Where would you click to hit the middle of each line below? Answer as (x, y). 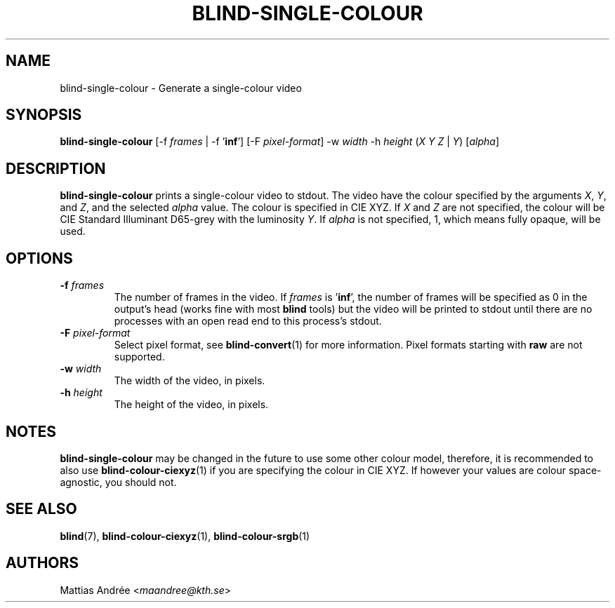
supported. (139, 357)
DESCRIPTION (56, 168)
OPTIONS (39, 258)
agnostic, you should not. (118, 482)
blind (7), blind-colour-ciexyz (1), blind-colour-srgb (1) (185, 536)
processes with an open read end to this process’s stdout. (248, 321)
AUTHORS (42, 563)
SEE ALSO (41, 509)
